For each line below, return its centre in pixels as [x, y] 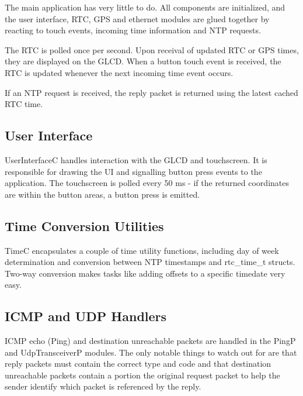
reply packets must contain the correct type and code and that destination [138, 364]
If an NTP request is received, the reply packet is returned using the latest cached [151, 92]
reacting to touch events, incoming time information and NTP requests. [133, 30]
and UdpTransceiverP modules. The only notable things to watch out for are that [151, 352]
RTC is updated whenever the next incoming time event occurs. [119, 72]
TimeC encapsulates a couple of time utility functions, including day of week [142, 250]
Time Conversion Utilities [84, 225]
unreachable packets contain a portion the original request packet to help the [142, 375]
